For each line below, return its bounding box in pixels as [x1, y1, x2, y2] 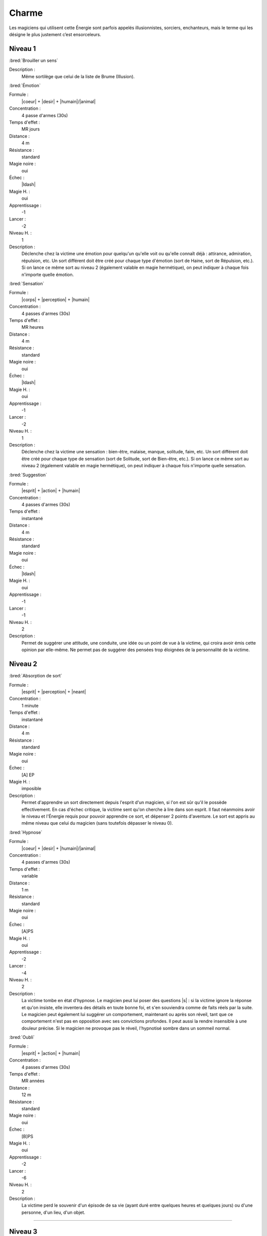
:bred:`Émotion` [9, 83, 41, 88]
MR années [21, 1078, 44, 1084]
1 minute [21, 703, 39, 708]
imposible [21, 786, 42, 792]
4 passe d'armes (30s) [21, 112, 68, 118]
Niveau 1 [9, 44, 36, 53]
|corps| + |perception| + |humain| [21, 297, 90, 303]
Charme [9, 7, 43, 18]
